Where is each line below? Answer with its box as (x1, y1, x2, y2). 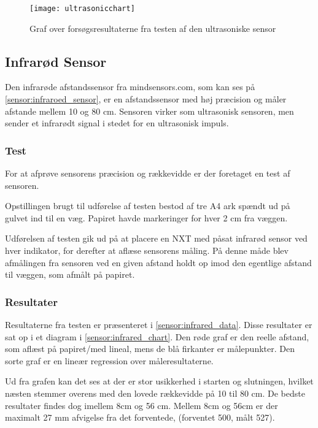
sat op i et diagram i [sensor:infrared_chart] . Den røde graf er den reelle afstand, (5, 330, 309, 343)
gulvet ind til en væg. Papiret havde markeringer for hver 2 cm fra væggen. (5, 211, 288, 224)
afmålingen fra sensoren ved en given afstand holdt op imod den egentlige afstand (5, 256, 312, 269)
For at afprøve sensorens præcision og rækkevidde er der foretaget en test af (5, 167, 290, 180)
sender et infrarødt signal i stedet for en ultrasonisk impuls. (5, 117, 229, 129)
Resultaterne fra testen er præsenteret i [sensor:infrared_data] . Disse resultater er (5, 318, 312, 331)
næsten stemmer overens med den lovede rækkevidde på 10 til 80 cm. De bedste (5, 386, 305, 399)
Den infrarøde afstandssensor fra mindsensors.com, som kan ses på (5, 80, 255, 93)
